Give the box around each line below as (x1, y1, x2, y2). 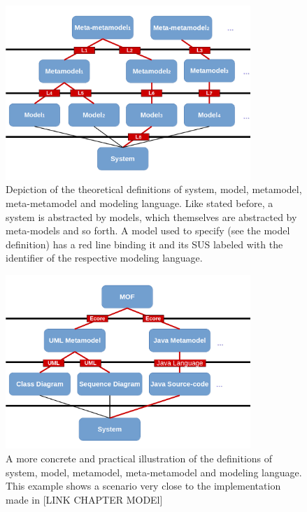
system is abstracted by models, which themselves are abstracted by (6, 209, 297, 224)
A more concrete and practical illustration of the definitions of (6, 451, 273, 466)
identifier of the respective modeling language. (6, 250, 203, 265)
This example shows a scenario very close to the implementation (6, 478, 281, 493)
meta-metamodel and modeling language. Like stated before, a (6, 196, 273, 211)
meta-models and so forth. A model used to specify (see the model (6, 223, 290, 238)
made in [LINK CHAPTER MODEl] (6, 492, 163, 506)
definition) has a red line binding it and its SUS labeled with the (6, 236, 283, 251)
